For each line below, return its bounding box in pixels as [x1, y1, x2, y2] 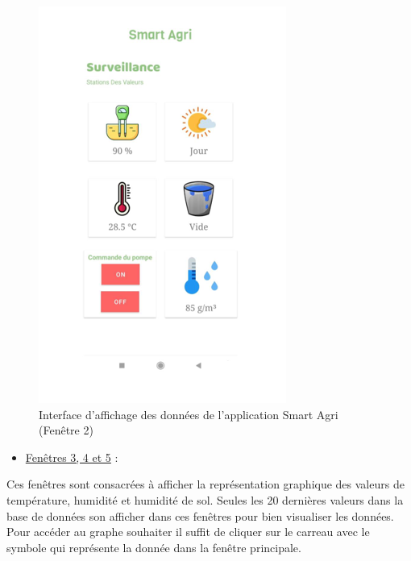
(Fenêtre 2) [39, 422, 93, 438]
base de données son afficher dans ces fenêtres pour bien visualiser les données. [6, 507, 394, 524]
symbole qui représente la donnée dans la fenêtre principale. [6, 538, 301, 555]
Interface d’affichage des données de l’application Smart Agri [39, 405, 338, 422]
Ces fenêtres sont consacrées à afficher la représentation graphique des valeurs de [6, 476, 405, 492]
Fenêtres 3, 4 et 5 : [25, 448, 118, 465]
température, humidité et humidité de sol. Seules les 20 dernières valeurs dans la [6, 491, 404, 508]
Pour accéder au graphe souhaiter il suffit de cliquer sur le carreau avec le [6, 523, 370, 540]
